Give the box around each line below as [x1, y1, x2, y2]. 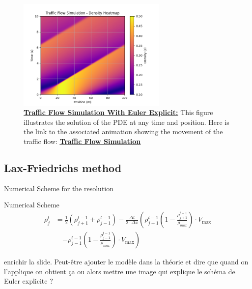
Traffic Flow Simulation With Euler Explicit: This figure [24, 107, 213, 117]
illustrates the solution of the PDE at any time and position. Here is [24, 116, 229, 127]
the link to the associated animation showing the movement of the [24, 126, 223, 137]
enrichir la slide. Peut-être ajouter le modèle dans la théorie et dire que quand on [4, 257, 249, 267]
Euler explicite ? [4, 276, 53, 286]
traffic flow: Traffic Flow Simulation [24, 136, 141, 146]
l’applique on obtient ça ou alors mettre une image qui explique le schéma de [4, 266, 235, 276]
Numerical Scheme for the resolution [4, 183, 114, 193]
